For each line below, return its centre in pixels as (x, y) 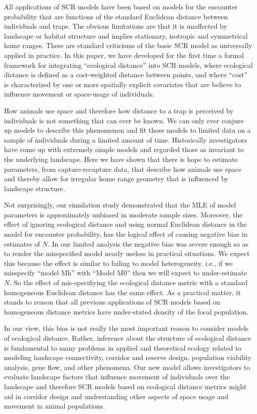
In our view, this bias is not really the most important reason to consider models (126, 328)
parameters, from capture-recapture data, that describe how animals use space (123, 169)
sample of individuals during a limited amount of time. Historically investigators (126, 139)
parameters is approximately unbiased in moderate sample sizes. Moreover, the (123, 214)
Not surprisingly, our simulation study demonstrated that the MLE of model (120, 205)
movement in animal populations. (55, 406)
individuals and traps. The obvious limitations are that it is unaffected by (116, 26)
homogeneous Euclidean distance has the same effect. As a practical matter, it (122, 292)
